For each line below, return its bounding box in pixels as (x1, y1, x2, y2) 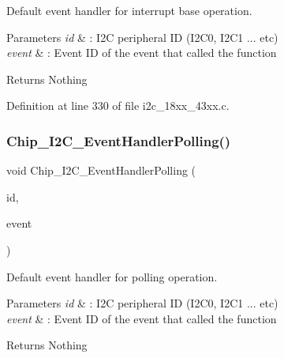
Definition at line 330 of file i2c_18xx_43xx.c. (6, 97, 230, 114)
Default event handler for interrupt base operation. (6, 2, 252, 18)
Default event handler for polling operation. (6, 268, 218, 285)
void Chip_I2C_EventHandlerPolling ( (6, 162, 196, 179)
